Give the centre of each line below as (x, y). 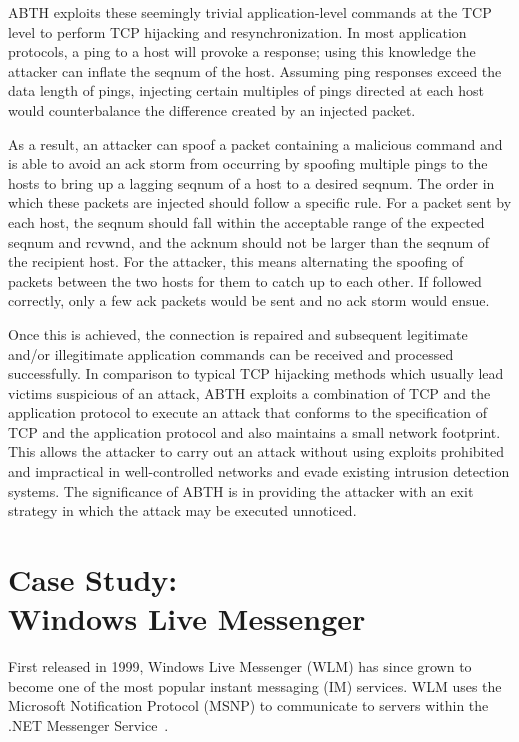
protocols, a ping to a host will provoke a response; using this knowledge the (242, 51)
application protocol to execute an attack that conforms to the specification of (247, 412)
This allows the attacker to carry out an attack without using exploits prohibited (256, 451)
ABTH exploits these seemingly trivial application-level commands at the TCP (250, 12)
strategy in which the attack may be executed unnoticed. (182, 510)
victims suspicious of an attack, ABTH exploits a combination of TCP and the (249, 392)
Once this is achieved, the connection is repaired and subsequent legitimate (238, 333)
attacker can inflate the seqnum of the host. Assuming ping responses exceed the (255, 70)
